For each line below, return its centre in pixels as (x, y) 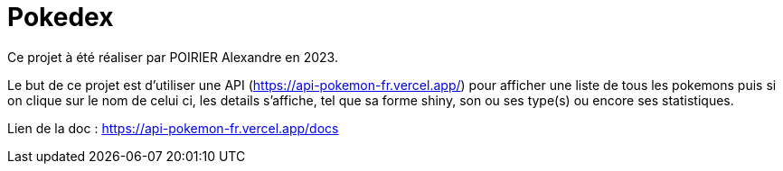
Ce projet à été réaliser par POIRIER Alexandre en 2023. (173, 57)
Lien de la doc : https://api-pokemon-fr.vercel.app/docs (173, 128)
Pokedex (61, 17)
